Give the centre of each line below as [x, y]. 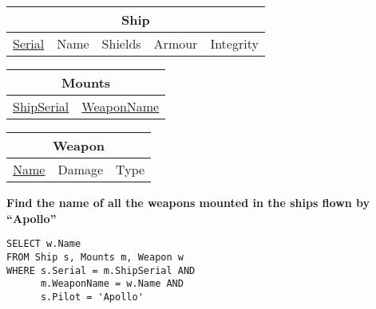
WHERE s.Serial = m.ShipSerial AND [101, 270]
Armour [176, 43]
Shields [121, 43]
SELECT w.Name [44, 244]
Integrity [234, 43]
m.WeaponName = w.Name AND [112, 284]
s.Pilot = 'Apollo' [92, 297]
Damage [81, 169]
